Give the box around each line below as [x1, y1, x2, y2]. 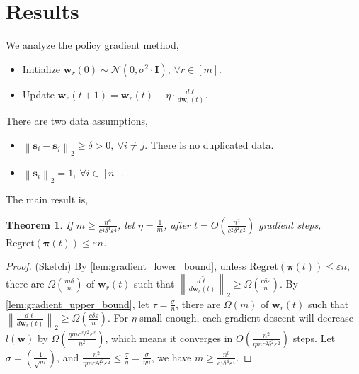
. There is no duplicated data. [144, 137, 274, 152]
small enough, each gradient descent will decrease [139, 310, 353, 325]
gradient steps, [258, 217, 321, 232]
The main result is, [6, 192, 89, 206]
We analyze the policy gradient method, [6, 38, 179, 52]
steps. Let [292, 330, 336, 345]
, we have [151, 349, 192, 364]
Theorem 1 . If [6, 217, 73, 232]
